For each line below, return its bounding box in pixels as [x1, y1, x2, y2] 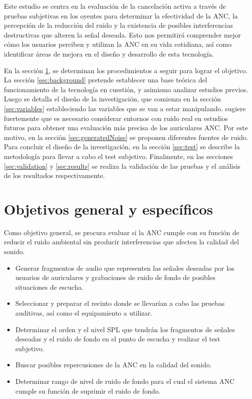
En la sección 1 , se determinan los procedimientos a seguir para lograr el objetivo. [4, 65, 248, 75]
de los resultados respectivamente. [4, 170, 105, 180]
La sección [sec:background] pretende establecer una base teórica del [4, 75, 207, 85]
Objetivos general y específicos [4, 199, 213, 219]
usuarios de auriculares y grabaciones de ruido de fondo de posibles [15, 272, 216, 282]
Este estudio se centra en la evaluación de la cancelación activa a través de [4, 1, 226, 11]
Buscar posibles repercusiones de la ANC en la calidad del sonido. [15, 359, 212, 370]
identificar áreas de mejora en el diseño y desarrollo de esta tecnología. [4, 48, 214, 59]
